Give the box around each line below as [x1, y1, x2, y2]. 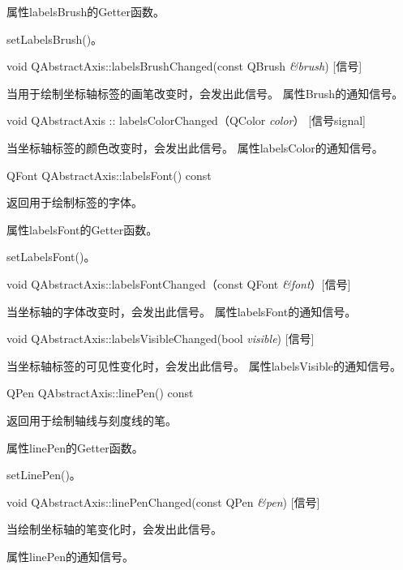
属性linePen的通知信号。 [6, 547, 134, 564]
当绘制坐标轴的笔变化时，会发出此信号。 [6, 521, 222, 538]
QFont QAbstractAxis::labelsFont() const [6, 166, 212, 183]
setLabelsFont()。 [6, 248, 96, 265]
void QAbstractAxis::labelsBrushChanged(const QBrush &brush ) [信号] [6, 58, 362, 75]
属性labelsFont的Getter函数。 [6, 221, 158, 238]
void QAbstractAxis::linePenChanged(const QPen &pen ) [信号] [6, 493, 320, 510]
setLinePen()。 [6, 466, 81, 483]
